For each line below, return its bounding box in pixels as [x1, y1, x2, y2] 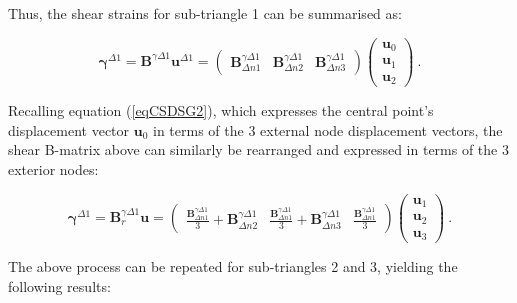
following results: [8, 275, 111, 296]
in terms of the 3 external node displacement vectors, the [153, 119, 503, 140]
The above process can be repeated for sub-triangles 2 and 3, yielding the [8, 256, 458, 277]
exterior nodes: [8, 158, 99, 179]
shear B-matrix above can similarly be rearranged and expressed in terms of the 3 [8, 139, 509, 160]
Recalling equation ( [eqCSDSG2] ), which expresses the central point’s [8, 100, 434, 121]
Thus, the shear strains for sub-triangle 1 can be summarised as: [8, 3, 402, 23]
